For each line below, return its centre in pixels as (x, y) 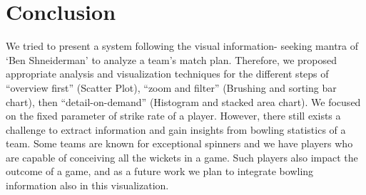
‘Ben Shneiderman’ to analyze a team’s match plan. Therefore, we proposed (172, 59)
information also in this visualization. (87, 185)
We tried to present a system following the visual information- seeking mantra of (182, 46)
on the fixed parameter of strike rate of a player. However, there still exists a (173, 116)
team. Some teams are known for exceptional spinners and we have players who (179, 143)
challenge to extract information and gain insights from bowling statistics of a (176, 129)
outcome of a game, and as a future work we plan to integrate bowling (160, 171)
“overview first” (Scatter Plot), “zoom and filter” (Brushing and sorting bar (171, 87)
